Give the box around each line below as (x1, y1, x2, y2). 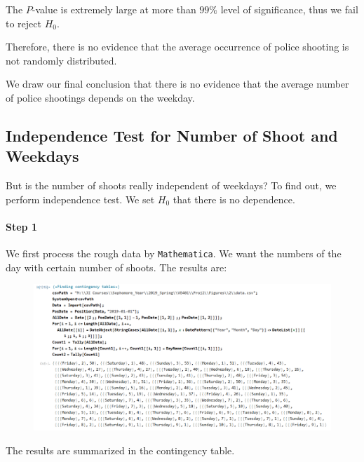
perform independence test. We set (6, 191, 155, 206)
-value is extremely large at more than (32, 2, 196, 16)
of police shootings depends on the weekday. (6, 90, 195, 104)
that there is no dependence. (173, 191, 295, 206)
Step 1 (6, 219, 37, 233)
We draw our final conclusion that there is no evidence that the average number (6, 76, 349, 91)
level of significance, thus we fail (220, 2, 358, 16)
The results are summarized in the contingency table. (6, 443, 235, 458)
